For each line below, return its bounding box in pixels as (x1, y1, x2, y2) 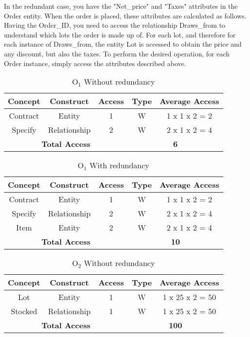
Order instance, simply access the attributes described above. (4, 58, 186, 68)
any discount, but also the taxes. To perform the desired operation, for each (4, 48, 230, 58)
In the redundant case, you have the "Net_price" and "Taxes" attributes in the (4, 1, 238, 11)
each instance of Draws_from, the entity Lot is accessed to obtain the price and (4, 39, 242, 49)
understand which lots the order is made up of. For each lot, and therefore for (4, 29, 236, 39)
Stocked (11, 305, 37, 317)
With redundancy (89, 160, 149, 171)
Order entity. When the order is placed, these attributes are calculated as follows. (4, 10, 247, 20)
